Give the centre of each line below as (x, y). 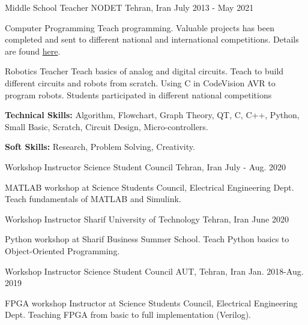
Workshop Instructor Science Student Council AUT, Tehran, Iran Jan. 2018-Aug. (154, 271)
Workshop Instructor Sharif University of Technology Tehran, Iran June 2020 (147, 219)
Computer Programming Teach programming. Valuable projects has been (140, 27)
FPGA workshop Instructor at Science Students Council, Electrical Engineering (151, 303)
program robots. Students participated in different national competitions (138, 94)
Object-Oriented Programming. (62, 250)
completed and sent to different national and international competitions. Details (152, 39)
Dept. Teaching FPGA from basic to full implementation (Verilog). (128, 315)
